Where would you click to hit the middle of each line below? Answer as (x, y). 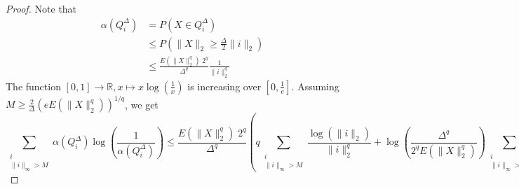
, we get (141, 104)
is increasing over (224, 86)
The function (33, 86)
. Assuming (315, 86)
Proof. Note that (41, 8)
